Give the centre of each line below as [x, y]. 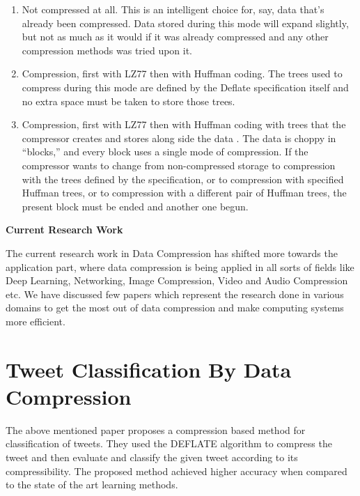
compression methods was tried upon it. [107, 50]
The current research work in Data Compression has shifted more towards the [172, 253]
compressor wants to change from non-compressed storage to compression [179, 165]
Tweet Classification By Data [149, 369]
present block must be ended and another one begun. [135, 206]
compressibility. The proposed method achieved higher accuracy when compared [177, 471]
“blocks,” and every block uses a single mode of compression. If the [165, 152]
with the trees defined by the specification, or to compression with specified [183, 179]
